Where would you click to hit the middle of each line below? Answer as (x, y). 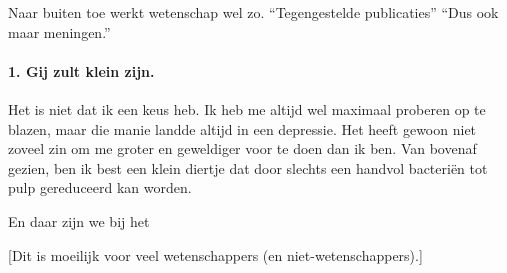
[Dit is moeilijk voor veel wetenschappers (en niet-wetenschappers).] (215, 254)
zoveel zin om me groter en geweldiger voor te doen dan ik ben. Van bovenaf (242, 148)
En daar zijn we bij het (79, 220)
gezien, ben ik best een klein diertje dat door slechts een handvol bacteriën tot (248, 167)
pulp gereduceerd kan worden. (100, 187)
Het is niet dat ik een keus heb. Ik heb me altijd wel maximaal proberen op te (247, 108)
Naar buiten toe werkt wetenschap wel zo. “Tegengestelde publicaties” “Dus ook (253, 12)
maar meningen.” (59, 31)
